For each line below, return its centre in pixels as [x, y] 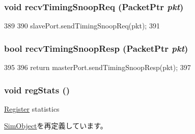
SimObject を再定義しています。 [56, 126]
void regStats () [37, 90]
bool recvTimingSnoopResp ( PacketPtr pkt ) [96, 48]
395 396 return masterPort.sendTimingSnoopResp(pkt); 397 [97, 67]
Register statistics [32, 108]
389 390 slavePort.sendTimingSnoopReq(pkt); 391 [82, 26]
